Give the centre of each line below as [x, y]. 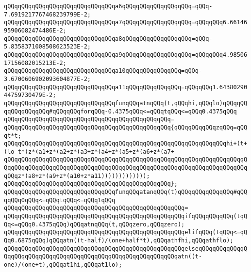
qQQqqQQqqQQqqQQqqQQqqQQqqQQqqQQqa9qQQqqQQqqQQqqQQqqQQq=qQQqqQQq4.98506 [126, 55]
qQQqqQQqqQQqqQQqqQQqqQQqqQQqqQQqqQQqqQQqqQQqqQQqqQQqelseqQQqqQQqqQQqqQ [126, 248]
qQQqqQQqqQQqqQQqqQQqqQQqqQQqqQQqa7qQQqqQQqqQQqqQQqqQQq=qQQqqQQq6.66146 [126, 23]
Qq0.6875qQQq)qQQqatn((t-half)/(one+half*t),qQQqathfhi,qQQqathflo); [119, 241]
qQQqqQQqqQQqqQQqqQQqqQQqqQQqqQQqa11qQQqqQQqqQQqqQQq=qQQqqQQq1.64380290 [126, 87]
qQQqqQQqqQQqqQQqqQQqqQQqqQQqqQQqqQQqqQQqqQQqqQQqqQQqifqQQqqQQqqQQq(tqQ [126, 216]
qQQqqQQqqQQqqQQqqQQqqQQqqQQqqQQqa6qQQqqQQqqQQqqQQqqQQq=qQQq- [108, 6]
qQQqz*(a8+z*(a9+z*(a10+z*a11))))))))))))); [77, 176]
